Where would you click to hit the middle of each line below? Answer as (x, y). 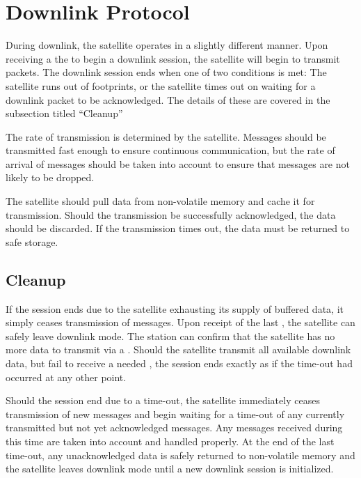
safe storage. (32, 241)
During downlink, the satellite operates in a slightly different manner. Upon (167, 45)
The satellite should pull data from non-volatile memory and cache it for (160, 201)
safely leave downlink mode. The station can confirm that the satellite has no (170, 336)
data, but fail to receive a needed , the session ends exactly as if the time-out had (179, 363)
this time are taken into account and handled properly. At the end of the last (170, 441)
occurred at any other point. (66, 377)
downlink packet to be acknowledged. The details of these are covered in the (168, 99)
